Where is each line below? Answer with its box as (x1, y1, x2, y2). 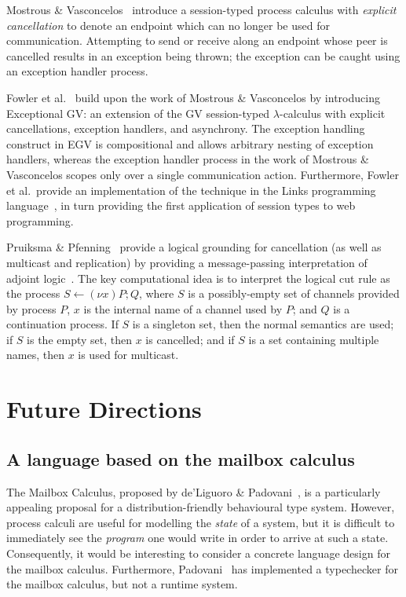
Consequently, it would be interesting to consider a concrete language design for (6, 545, 390, 562)
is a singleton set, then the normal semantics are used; (132, 316, 394, 332)
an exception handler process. (6, 63, 148, 79)
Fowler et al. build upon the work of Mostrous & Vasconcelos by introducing (6, 89, 380, 105)
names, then (6, 346, 64, 363)
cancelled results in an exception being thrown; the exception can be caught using (6, 47, 401, 64)
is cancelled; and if (145, 331, 235, 347)
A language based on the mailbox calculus (6, 446, 355, 471)
